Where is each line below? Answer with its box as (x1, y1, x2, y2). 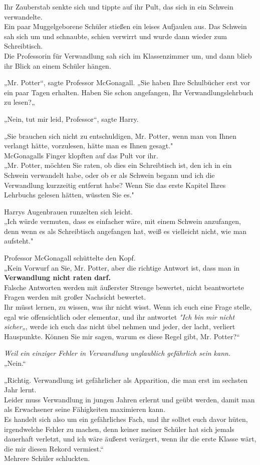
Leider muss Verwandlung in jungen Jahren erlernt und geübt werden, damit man (4, 394, 255, 404)
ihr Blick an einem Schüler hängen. (4, 60, 111, 71)
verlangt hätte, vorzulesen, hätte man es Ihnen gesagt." (4, 140, 173, 151)
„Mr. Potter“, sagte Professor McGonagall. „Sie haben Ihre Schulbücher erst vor (4, 77, 250, 88)
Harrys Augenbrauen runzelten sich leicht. (4, 206, 133, 216)
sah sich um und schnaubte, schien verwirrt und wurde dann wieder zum (4, 31, 227, 41)
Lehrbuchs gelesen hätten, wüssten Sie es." (4, 189, 134, 200)
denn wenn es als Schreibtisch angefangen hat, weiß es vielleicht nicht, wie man (4, 225, 247, 236)
